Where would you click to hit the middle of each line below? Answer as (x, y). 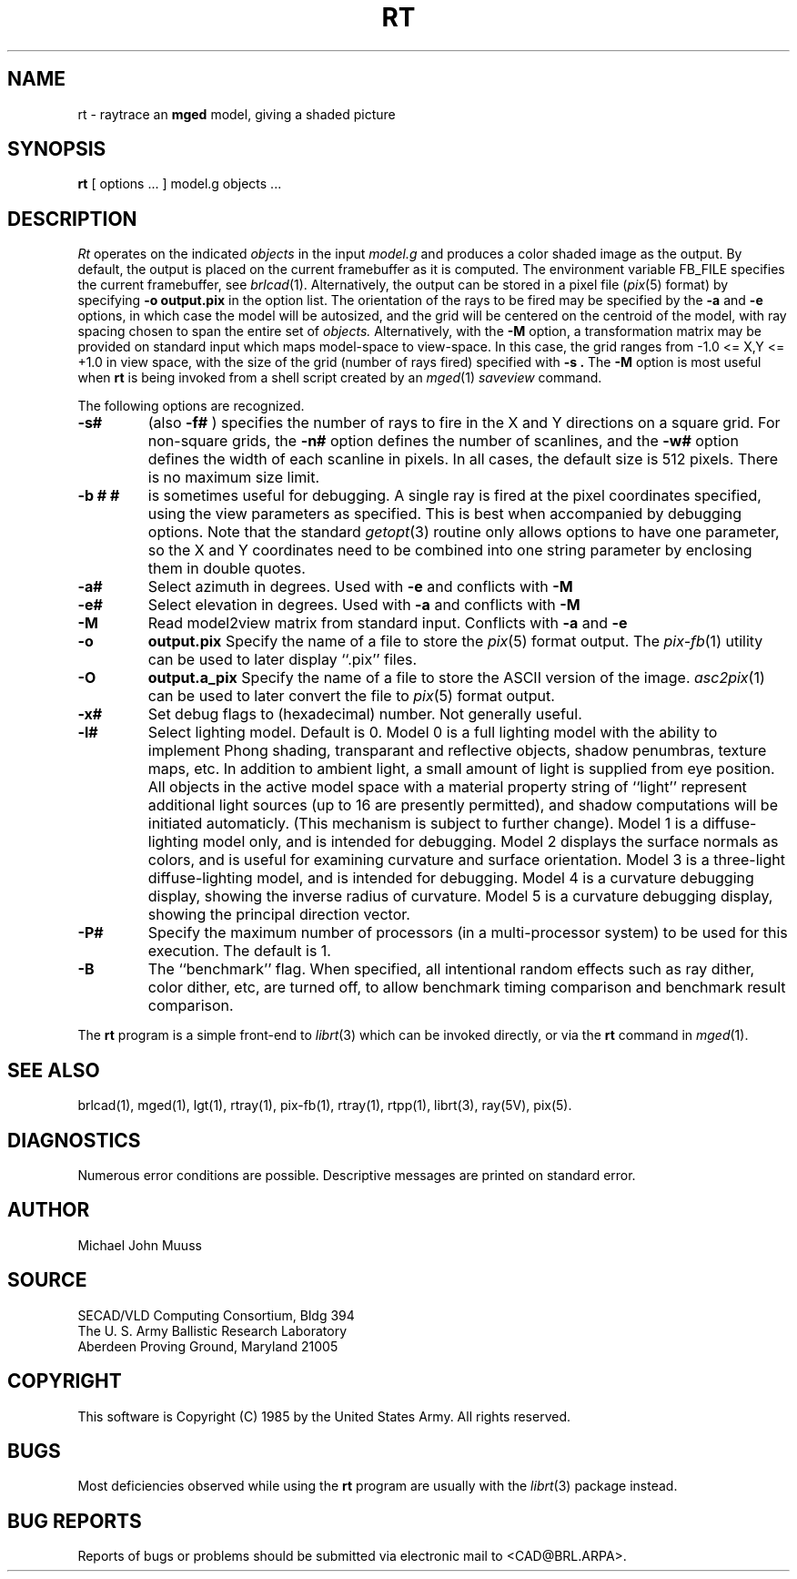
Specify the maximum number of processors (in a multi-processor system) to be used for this (468, 933)
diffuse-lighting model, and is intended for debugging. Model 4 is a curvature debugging (451, 878)
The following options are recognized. (191, 406)
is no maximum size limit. (233, 478)
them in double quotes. (227, 569)
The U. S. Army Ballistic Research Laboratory (212, 1330)
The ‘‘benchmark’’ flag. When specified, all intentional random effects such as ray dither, (451, 969)
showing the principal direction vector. (279, 915)
